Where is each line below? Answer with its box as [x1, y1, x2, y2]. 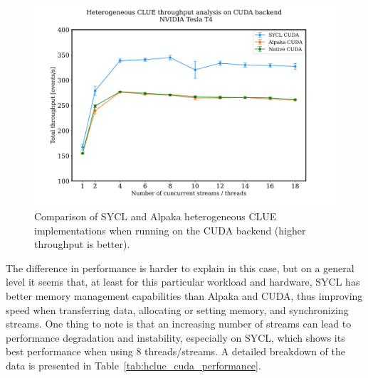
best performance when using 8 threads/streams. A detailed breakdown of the [6, 344, 345, 359]
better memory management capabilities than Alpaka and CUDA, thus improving [6, 288, 363, 303]
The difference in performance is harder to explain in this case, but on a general [6, 260, 354, 275]
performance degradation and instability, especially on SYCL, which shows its [6, 330, 345, 345]
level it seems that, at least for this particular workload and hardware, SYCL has [6, 274, 360, 289]
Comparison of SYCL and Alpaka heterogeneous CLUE [34, 208, 277, 223]
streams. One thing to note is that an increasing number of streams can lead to [6, 316, 352, 331]
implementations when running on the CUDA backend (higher [34, 222, 306, 237]
